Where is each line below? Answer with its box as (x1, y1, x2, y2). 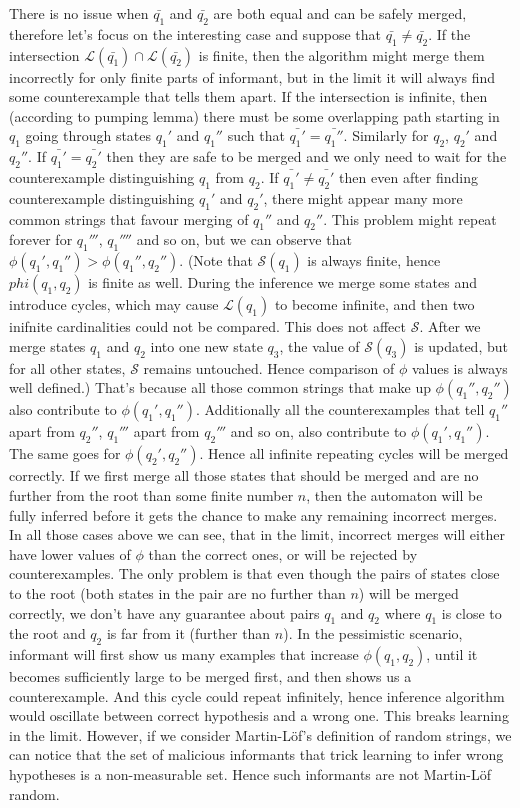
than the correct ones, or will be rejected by (148, 543, 418, 564)
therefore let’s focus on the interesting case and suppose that (9, 23, 381, 44)
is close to (441, 602, 502, 623)
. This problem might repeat (323, 208, 497, 229)
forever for (9, 229, 73, 250)
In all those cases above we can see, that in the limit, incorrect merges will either (9, 524, 505, 545)
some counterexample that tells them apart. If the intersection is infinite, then (9, 86, 488, 107)
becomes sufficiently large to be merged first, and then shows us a (9, 666, 412, 687)
